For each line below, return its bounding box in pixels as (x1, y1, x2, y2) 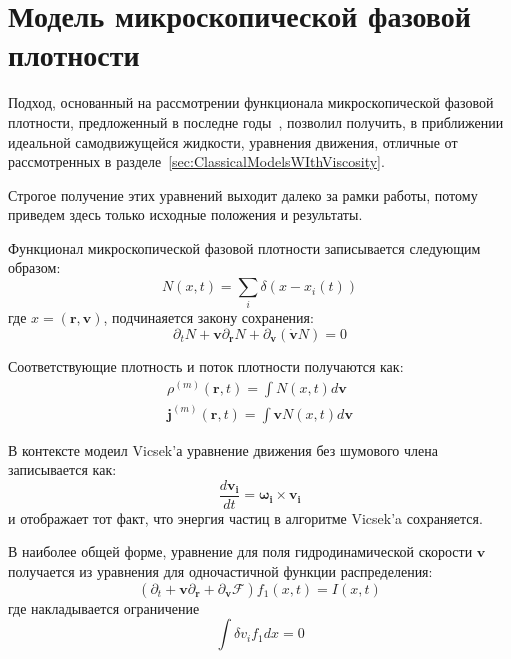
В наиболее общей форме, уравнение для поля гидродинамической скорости (8, 541, 473, 562)
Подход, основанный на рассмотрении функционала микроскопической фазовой (8, 92, 494, 113)
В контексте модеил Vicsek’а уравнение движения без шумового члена (8, 439, 438, 460)
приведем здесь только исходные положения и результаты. (8, 204, 363, 225)
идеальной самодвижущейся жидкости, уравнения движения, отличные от (8, 131, 458, 152)
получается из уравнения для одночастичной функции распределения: (8, 560, 433, 581)
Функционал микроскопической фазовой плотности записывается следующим (8, 237, 481, 258)
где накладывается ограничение (8, 597, 200, 618)
